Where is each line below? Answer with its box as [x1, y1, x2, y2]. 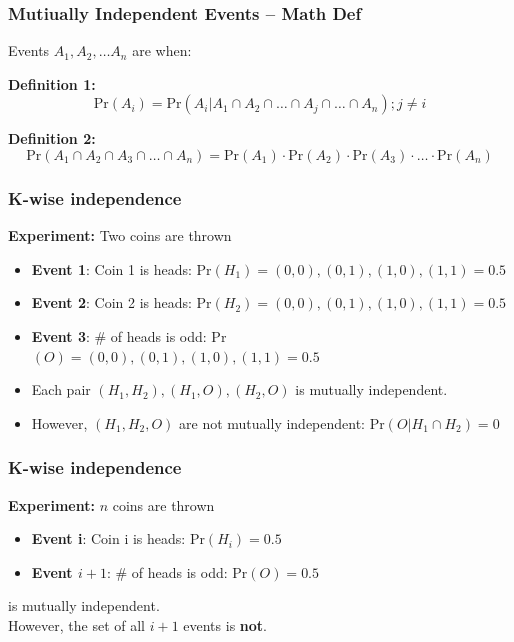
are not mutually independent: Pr [179, 412, 385, 433]
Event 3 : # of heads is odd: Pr [31, 326, 227, 346]
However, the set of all [8, 614, 145, 635]
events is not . [183, 614, 267, 635]
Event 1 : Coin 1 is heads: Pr [31, 258, 212, 279]
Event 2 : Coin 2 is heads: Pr [31, 292, 212, 313]
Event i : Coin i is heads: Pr [31, 528, 205, 549]
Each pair [31, 379, 91, 400]
